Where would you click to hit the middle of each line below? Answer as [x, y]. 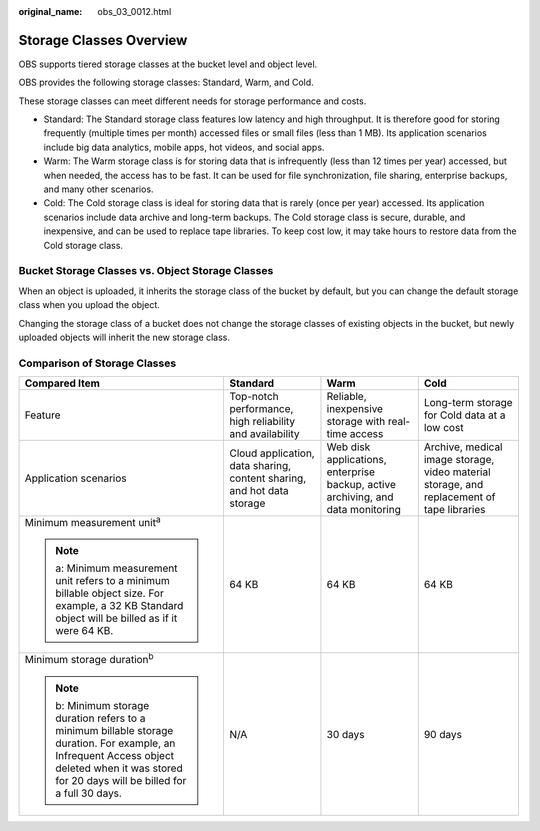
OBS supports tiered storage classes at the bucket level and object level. [168, 64]
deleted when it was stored [119, 768]
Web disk [348, 447]
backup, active [361, 485]
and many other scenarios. [98, 189]
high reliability [262, 422]
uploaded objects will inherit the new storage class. [124, 337]
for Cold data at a [464, 415]
